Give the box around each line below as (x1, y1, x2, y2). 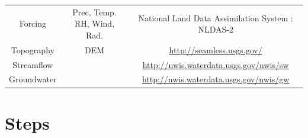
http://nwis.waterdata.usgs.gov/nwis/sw (142, 58, 289, 70)
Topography (11, 43, 54, 56)
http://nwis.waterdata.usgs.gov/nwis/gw (142, 73, 290, 85)
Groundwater (9, 73, 57, 85)
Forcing (19, 17, 47, 30)
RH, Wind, (74, 17, 115, 30)
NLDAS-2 (198, 23, 233, 36)
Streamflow (12, 58, 53, 70)
